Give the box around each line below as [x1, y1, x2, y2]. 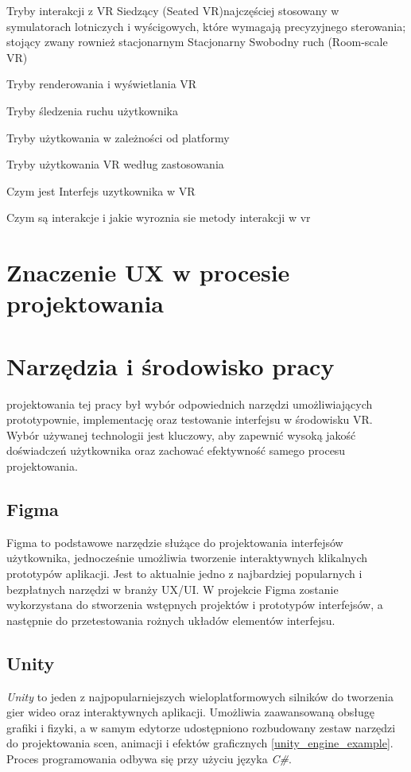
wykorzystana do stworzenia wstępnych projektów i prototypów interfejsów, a [6, 596, 383, 613]
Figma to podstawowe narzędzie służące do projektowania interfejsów [6, 533, 343, 550]
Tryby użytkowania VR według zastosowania [6, 156, 224, 173]
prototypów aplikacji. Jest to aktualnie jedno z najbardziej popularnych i [6, 564, 363, 581]
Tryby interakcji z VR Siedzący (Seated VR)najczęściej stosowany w [6, 2, 339, 18]
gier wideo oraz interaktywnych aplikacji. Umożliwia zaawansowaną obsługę [6, 704, 375, 720]
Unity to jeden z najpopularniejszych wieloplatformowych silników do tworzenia [6, 688, 394, 704]
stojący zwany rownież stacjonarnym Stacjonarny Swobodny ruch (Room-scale [6, 33, 388, 50]
